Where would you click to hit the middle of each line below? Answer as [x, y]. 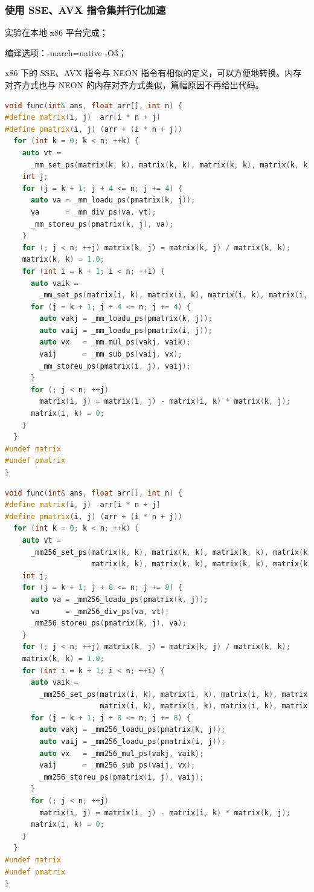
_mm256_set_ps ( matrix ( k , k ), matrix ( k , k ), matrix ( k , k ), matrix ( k [169, 552]
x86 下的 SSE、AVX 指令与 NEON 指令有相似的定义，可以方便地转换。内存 [153, 73]
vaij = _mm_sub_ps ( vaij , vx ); [111, 354]
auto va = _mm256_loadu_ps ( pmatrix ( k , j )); [119, 599]
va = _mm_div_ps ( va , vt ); [93, 212]
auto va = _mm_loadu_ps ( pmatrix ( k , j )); [113, 200]
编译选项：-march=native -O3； [66, 52]
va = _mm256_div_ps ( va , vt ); [100, 611]
